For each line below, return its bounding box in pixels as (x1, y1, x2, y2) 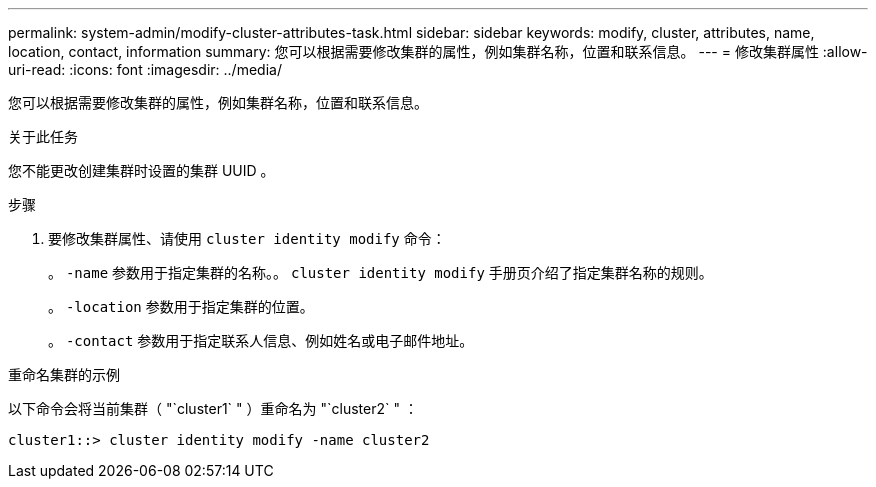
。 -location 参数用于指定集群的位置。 (48, 298, 314, 315)
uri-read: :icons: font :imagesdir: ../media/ (8, 61, 282, 78)
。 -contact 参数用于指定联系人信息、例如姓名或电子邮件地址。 (48, 332, 474, 349)
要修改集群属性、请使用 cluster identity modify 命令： (48, 230, 446, 247)
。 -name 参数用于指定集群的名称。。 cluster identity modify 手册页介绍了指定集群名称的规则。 (48, 264, 713, 281)
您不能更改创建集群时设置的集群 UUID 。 (8, 162, 275, 179)
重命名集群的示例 (8, 366, 120, 383)
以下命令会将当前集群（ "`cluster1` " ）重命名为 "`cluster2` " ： (8, 400, 418, 417)
